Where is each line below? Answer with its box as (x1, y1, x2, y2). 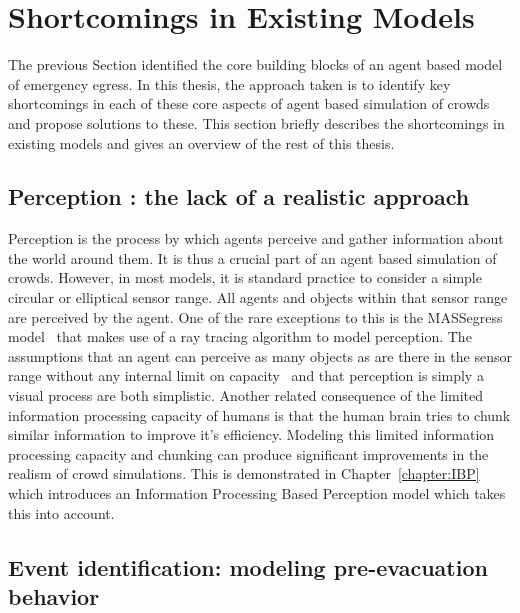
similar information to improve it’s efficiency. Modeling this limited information (8, 424, 495, 445)
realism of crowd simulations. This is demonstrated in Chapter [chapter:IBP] (8, 463, 480, 484)
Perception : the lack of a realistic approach (8, 181, 470, 212)
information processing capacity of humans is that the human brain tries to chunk (8, 404, 511, 425)
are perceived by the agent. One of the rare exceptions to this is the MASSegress (8, 306, 503, 327)
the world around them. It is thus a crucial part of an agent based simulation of (8, 247, 497, 268)
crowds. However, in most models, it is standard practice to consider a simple (8, 267, 482, 288)
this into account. (8, 502, 115, 523)
